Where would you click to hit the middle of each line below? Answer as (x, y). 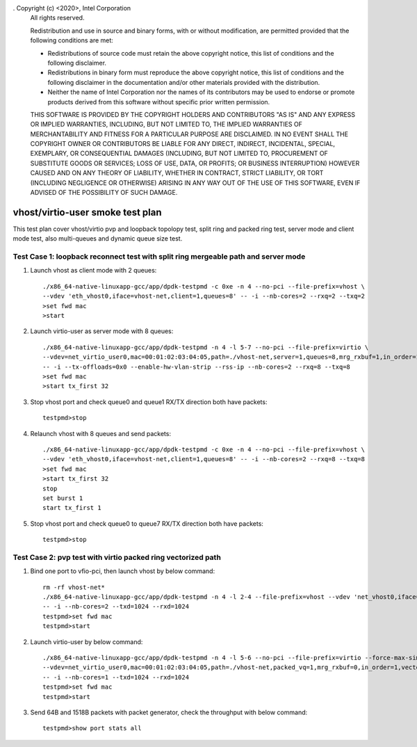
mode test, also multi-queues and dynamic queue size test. (98, 239)
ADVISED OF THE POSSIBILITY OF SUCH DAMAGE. (104, 193)
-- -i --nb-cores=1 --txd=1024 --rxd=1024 (116, 677)
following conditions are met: (72, 40)
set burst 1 (63, 498)
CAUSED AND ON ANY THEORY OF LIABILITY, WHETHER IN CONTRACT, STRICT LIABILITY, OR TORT (177, 173)
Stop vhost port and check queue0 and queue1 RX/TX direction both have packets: (149, 402)
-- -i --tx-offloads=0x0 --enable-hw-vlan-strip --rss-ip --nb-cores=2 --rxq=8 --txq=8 (197, 367)
